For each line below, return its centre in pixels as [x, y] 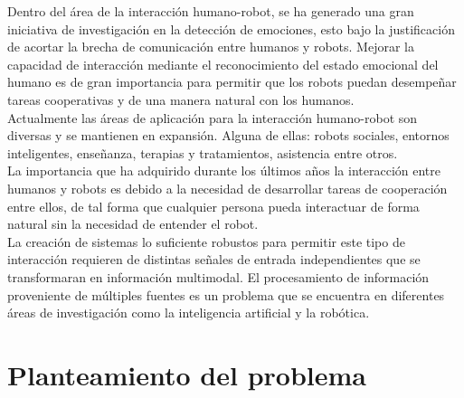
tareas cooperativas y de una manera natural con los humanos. [181, 99]
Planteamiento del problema [187, 374]
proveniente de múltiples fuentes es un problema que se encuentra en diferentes [226, 294]
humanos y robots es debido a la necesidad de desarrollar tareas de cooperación [227, 188]
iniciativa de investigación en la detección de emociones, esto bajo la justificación [231, 28]
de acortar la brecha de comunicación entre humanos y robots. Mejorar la [211, 47]
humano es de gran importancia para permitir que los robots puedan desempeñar [232, 82]
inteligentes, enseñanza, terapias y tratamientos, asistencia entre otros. [203, 152]
